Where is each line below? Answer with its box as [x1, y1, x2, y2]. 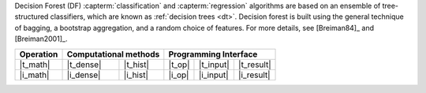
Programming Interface [168, 48, 258, 59]
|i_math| [19, 69, 50, 80]
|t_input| [198, 59, 230, 70]
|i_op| [168, 69, 189, 80]
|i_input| [198, 69, 229, 80]
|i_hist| [123, 69, 149, 80]
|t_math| [19, 59, 50, 70]
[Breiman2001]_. [14, 34, 68, 43]
